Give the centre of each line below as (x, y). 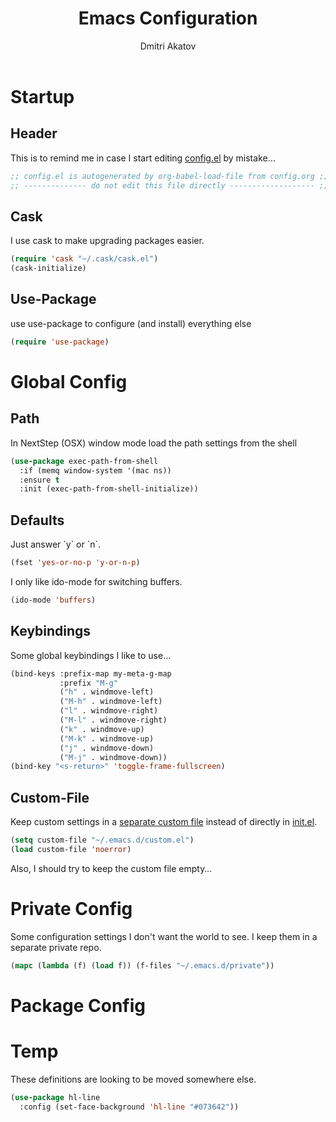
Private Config (71, 909)
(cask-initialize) (48, 268)
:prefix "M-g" (88, 683)
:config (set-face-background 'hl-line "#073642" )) (129, 1107)
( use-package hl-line (55, 1097)
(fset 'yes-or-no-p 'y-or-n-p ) (75, 563)
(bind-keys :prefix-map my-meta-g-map (91, 673)
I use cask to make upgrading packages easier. (107, 241)
